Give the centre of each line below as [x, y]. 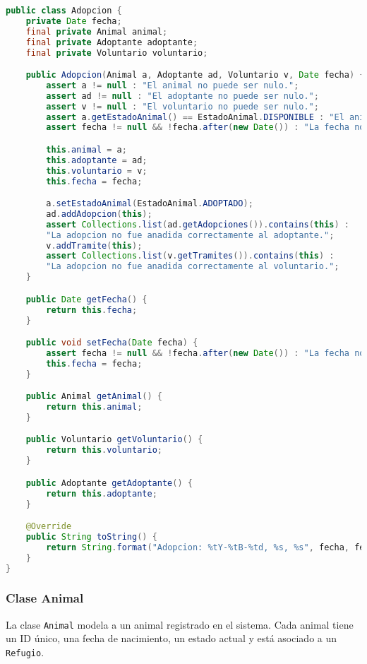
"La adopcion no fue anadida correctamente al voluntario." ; [193, 267]
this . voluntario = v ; [97, 171]
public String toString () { [91, 536]
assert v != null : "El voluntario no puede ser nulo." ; [182, 106]
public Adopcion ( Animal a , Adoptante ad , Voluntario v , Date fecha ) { [195, 75]
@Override [49, 527]
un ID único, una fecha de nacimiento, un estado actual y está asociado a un [172, 638]
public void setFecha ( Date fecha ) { [112, 343]
